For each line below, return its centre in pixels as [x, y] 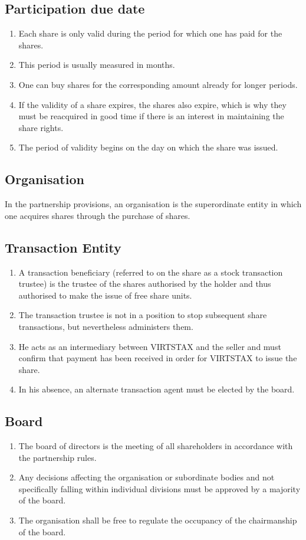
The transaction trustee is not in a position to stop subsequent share [143, 315]
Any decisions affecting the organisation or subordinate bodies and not [147, 477]
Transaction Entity [63, 247]
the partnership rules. [57, 457]
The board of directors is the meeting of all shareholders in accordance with [156, 446]
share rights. [41, 127]
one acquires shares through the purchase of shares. [98, 215]
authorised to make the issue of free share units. [105, 295]
